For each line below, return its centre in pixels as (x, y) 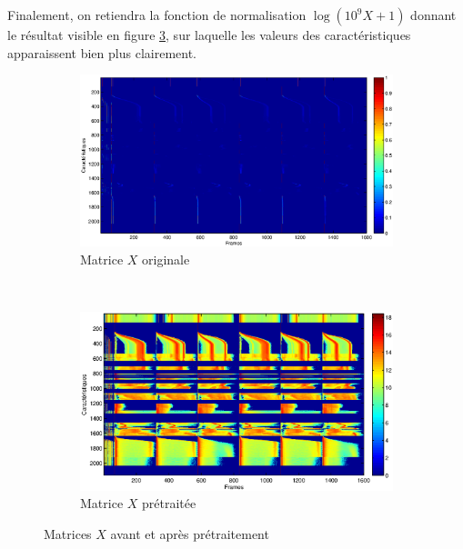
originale (166, 259)
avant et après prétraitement (190, 533)
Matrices (68, 533)
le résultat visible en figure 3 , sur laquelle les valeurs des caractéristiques (209, 35)
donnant (433, 15)
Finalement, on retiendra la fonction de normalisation (157, 15)
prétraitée (169, 503)
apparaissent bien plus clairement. (102, 52)
